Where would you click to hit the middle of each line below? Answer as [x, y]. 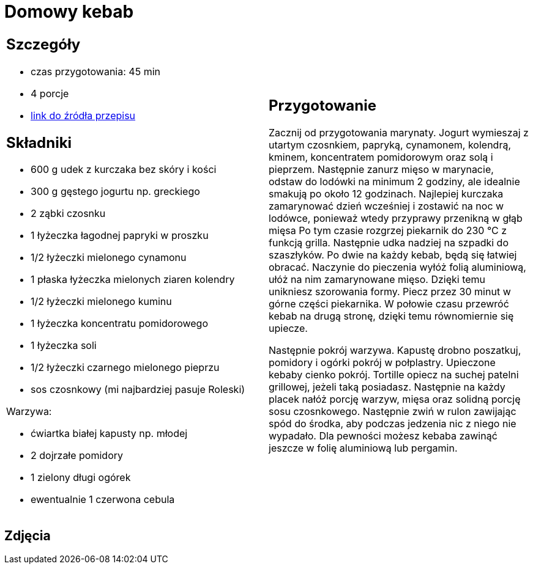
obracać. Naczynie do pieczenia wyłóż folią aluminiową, [397, 267]
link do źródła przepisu [83, 115]
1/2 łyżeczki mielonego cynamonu [109, 258]
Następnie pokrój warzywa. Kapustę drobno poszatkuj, [395, 351]
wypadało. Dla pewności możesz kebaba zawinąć [383, 436]
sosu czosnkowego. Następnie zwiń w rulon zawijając [393, 412]
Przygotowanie [322, 106]
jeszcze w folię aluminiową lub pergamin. [363, 448]
